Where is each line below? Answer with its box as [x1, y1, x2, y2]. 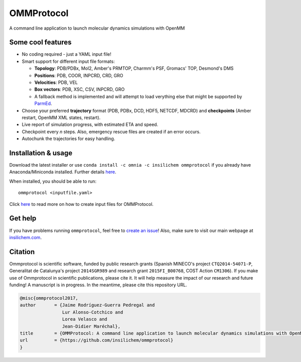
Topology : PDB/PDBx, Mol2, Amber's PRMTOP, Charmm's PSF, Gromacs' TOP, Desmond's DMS [34, 65, 234, 71]
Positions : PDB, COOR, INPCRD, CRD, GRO [34, 72, 123, 78]
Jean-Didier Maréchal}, [62, 323, 120, 329]
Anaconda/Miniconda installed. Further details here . [9, 169, 116, 175]
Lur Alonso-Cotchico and [62, 309, 123, 315]
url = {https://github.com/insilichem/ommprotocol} [20, 337, 174, 343]
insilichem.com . [9, 234, 42, 240]
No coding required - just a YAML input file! [22, 51, 111, 57]
